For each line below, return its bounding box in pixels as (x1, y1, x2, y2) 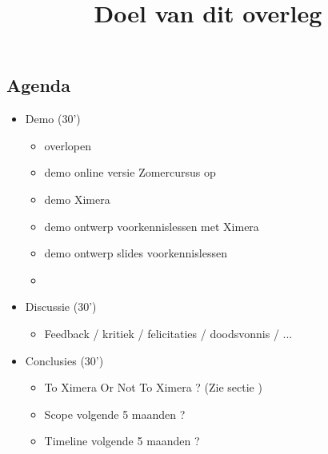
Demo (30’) (25, 110, 81, 127)
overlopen (44, 137, 91, 153)
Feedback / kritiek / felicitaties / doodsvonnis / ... (44, 325, 293, 341)
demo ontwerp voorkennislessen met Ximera (44, 217, 259, 234)
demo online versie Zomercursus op (44, 164, 216, 181)
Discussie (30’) (25, 298, 97, 315)
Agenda (6, 73, 70, 98)
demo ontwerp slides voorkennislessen (44, 245, 227, 261)
